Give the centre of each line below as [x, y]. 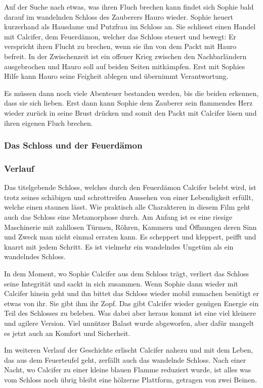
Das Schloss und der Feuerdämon [73, 145]
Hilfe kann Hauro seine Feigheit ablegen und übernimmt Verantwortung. [116, 76]
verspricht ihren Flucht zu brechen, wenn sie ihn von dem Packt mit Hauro [120, 46]
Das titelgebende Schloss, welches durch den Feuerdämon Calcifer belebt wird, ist [130, 187]
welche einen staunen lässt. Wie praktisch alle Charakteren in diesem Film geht [127, 207]
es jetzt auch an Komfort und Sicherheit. [67, 333]
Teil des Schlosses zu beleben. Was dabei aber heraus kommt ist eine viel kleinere [130, 313]
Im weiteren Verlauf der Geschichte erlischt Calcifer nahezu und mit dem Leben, [129, 350]
